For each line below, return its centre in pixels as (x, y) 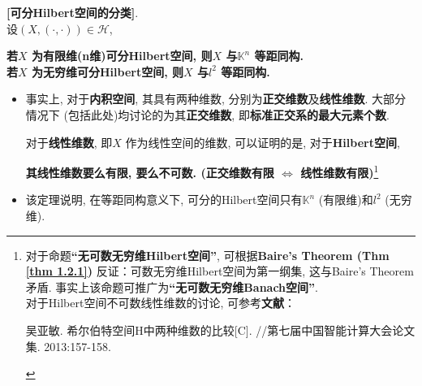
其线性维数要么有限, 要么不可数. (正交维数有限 (150, 172)
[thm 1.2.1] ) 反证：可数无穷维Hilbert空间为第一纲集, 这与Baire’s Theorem (220, 271)
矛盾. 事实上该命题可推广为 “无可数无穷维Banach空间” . (172, 286)
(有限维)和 (346, 200)
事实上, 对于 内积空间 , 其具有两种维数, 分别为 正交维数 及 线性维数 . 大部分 (216, 99)
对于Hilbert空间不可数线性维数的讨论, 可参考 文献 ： (160, 303)
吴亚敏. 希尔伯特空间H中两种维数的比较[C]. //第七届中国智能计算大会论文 (220, 330)
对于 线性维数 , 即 (69, 142)
